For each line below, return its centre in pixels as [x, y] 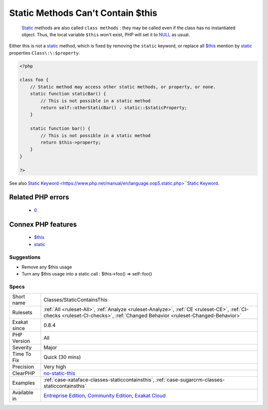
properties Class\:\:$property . [45, 53]
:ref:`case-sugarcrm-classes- [190, 380]
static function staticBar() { [68, 94]
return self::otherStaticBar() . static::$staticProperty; [114, 108]
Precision [23, 367]
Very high [55, 367]
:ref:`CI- [239, 309]
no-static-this [59, 373]
